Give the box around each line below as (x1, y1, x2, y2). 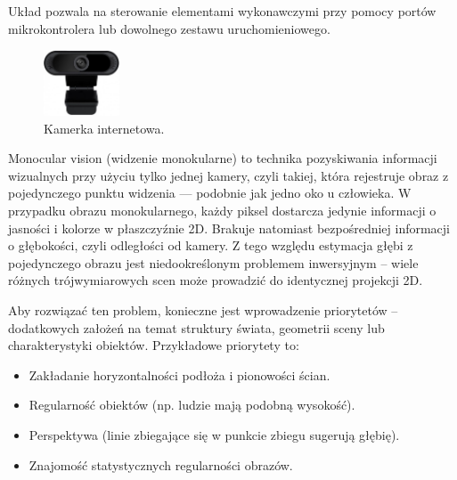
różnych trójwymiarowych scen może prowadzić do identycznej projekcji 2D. (8, 271, 423, 289)
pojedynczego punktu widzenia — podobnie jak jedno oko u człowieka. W (8, 183, 412, 202)
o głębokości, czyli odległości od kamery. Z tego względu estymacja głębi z (8, 236, 413, 255)
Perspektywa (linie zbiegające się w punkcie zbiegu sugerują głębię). (29, 425, 400, 443)
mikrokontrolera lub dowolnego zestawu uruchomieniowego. (8, 19, 331, 37)
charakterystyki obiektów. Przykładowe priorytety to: (8, 336, 299, 354)
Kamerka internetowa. (44, 118, 165, 137)
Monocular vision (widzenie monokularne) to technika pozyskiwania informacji (8, 149, 437, 167)
